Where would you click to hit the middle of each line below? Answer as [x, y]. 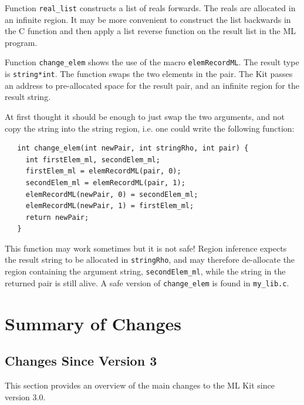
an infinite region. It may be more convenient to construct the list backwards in [148, 19]
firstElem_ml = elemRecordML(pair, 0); [103, 171]
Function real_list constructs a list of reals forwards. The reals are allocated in [150, 8]
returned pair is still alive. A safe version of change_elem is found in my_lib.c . [147, 282]
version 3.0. [25, 396]
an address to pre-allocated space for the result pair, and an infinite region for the [152, 85]
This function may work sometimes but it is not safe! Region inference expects [146, 248]
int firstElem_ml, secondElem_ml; [93, 160]
